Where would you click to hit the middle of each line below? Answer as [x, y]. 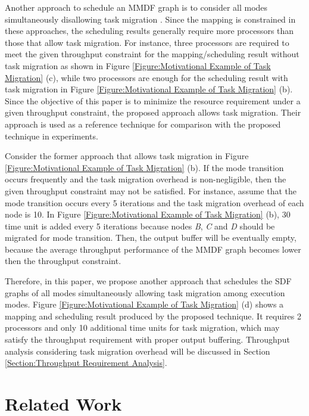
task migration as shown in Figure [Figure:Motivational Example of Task [138, 65]
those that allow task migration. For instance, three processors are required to [147, 42]
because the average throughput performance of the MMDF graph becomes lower [153, 249]
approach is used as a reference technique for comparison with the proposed [143, 124]
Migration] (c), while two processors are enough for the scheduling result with [146, 77]
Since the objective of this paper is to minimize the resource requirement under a [153, 100]
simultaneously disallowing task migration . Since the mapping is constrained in [150, 19]
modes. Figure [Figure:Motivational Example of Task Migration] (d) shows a [144, 304]
